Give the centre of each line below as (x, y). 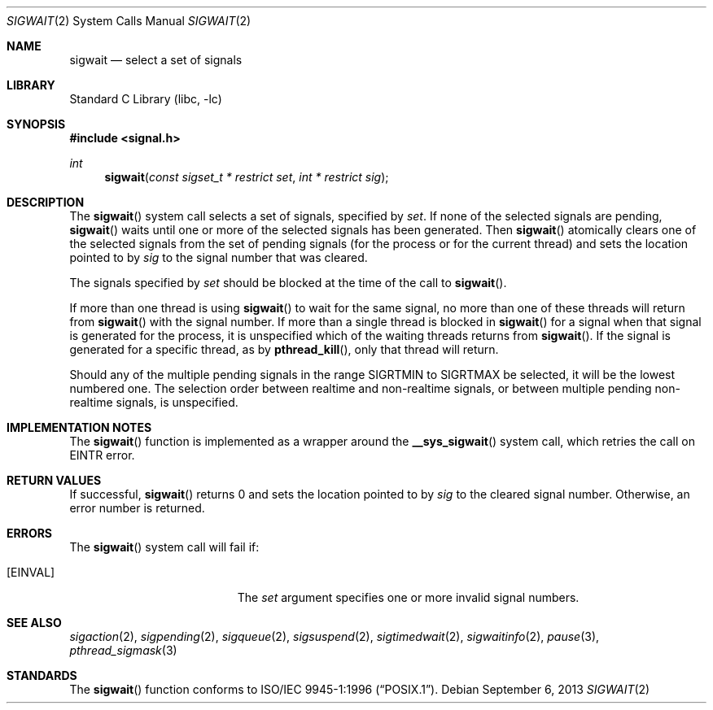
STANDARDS (42, 675)
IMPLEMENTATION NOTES (79, 427)
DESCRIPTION (46, 202)
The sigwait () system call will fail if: (164, 547)
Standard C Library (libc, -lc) (146, 99)
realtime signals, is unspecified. (154, 402)
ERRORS (30, 533)
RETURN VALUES (54, 480)
